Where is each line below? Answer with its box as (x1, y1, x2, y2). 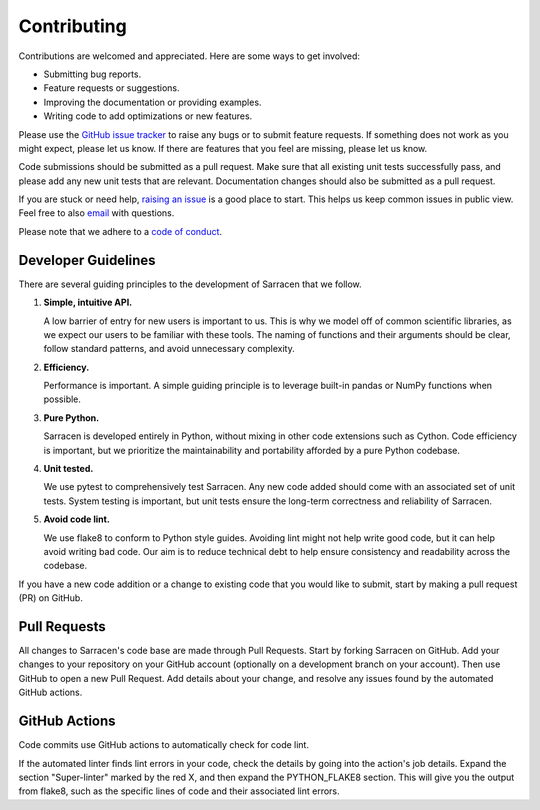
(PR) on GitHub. (18, 592, 84, 604)
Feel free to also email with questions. (18, 207, 175, 219)
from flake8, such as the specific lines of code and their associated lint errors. (18, 785, 340, 797)
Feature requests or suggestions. (43, 82, 180, 94)
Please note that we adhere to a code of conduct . (18, 225, 223, 237)
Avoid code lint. (43, 513, 110, 525)
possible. (43, 393, 82, 405)
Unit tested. (43, 463, 94, 475)
